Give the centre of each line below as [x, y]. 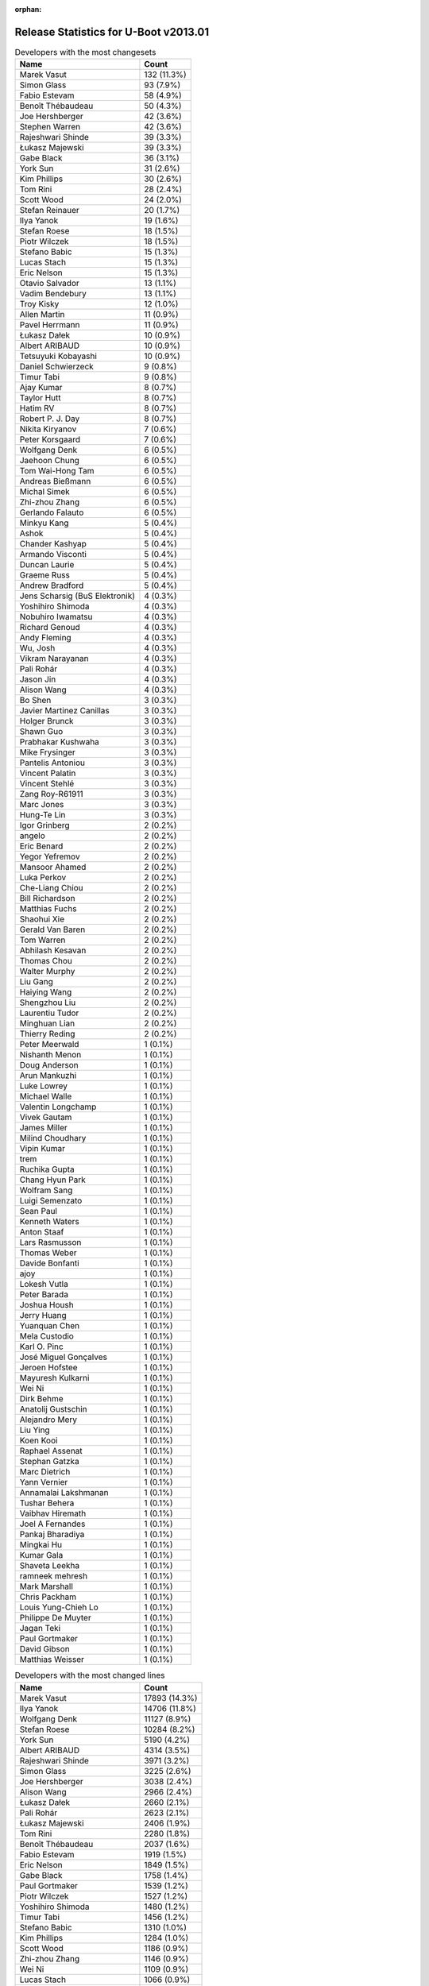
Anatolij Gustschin [53, 1409]
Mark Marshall [46, 1586]
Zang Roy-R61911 [51, 794]
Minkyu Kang [44, 523]
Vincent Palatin [48, 773]
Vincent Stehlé [47, 784]
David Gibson [45, 1649]
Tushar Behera [47, 1503]
